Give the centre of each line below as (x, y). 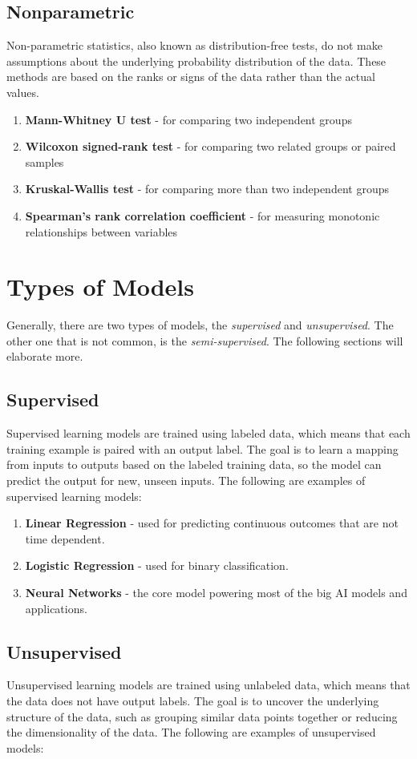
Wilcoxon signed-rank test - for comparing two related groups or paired (211, 146)
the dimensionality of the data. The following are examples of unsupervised (191, 732)
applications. (56, 608)
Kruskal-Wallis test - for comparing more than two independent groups (207, 189)
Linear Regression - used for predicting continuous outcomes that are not (212, 523)
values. (23, 92)
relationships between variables (101, 231)
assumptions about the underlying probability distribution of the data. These (196, 61)
